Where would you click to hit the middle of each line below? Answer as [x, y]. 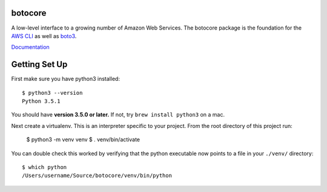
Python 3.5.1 [41, 101]
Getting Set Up [39, 64]
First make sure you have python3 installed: [66, 79]
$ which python [45, 167]
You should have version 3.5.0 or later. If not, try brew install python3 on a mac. [118, 115]
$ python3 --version [52, 93]
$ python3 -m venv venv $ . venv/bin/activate [83, 139]
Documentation [30, 47]
